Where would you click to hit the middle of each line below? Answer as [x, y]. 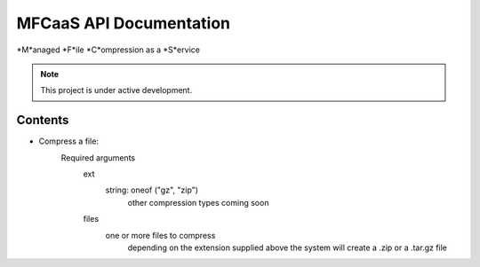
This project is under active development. [116, 90]
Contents [43, 120]
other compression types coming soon [198, 202]
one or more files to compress [160, 235]
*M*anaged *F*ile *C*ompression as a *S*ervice [108, 50]
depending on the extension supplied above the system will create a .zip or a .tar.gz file [288, 247]
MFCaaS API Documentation [124, 23]
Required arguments [98, 157]
